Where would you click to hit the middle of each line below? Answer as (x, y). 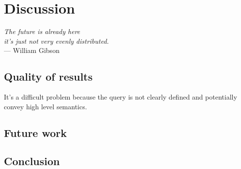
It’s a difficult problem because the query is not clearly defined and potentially (120, 97)
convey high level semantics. (45, 106)
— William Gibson (32, 50)
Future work (36, 132)
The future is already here (42, 31)
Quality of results (48, 76)
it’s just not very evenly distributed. (56, 41)
